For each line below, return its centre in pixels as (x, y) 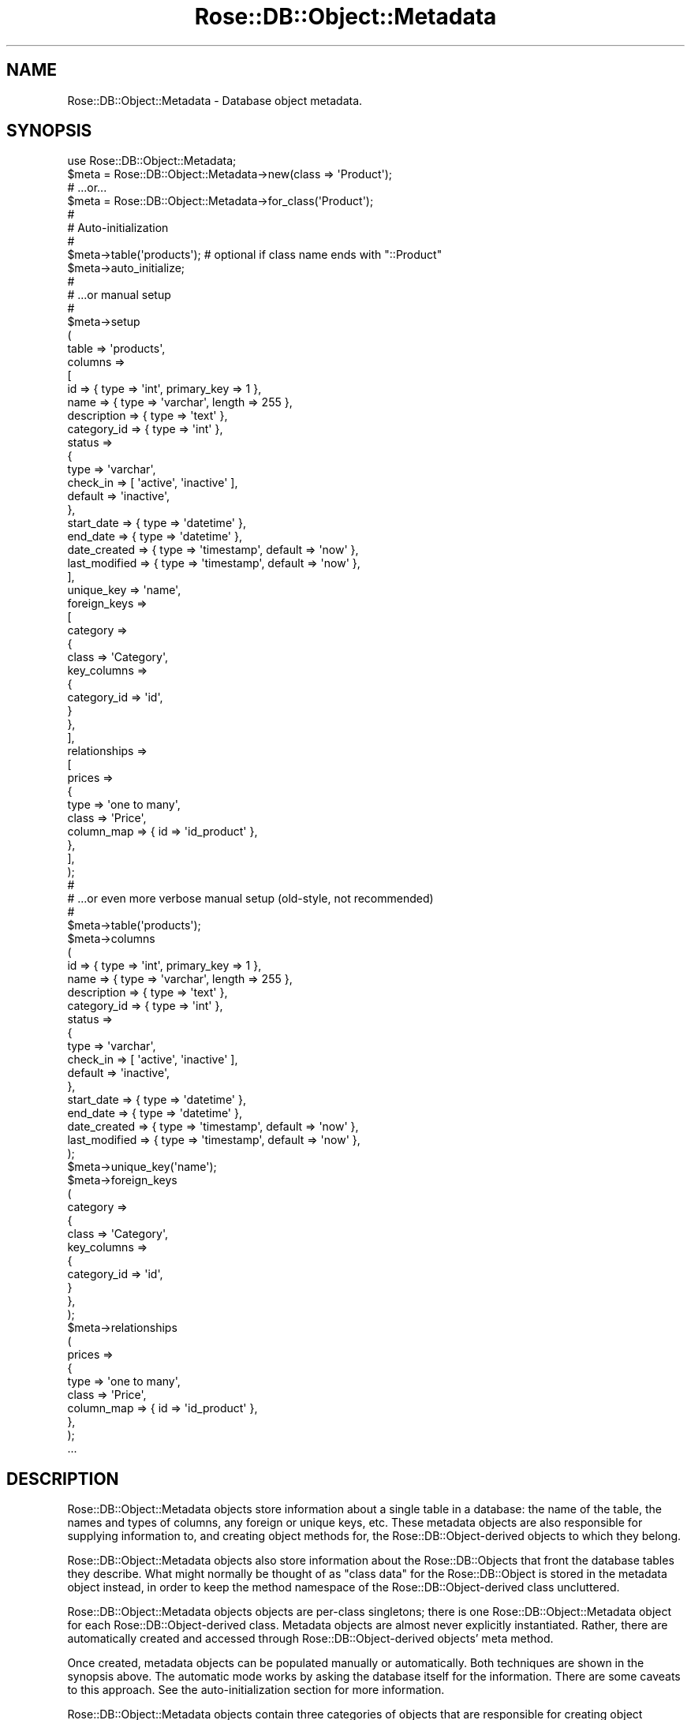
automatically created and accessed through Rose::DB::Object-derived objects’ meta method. (310, 1639)
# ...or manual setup (119, 295)
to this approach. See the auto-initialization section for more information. (256, 1690)
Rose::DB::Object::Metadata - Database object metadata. (215, 100)
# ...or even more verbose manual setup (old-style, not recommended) (250, 899)
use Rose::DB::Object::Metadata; (152, 161)
